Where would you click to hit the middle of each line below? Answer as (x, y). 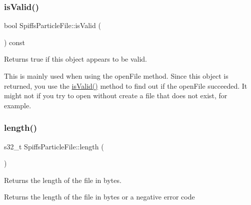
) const (15, 42)
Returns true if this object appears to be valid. (76, 59)
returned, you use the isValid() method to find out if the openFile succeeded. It (126, 85)
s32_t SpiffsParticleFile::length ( (54, 146)
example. (18, 105)
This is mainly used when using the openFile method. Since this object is (116, 76)
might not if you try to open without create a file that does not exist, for (116, 95)
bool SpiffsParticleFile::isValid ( (52, 25)
